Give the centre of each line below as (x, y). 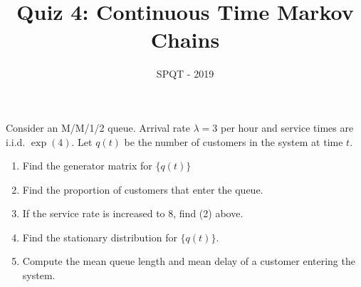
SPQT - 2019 (185, 74)
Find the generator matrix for (87, 166)
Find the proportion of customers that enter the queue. (143, 189)
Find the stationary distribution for (100, 237)
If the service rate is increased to (94, 213)
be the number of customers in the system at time (234, 141)
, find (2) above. (208, 213)
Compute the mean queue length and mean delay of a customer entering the (189, 261)
